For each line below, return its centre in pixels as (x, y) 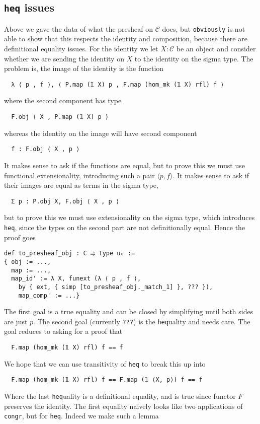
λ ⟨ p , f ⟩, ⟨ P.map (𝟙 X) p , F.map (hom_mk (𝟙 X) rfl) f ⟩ (118, 84)
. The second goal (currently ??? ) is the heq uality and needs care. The (142, 321)
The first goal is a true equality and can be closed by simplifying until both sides (129, 311)
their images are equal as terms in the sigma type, (81, 185)
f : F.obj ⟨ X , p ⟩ (46, 149)
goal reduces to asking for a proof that (63, 331)
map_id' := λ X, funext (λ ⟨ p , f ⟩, (76, 279)
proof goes (20, 237)
